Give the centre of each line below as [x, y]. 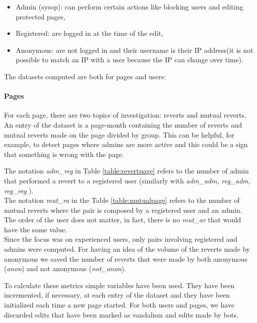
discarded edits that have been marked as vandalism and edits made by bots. [121, 314]
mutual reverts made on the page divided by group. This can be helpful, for [119, 134]
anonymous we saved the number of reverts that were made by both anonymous [126, 258]
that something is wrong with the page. [64, 154]
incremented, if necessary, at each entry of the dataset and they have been [117, 295]
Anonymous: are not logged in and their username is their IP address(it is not [134, 50]
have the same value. [36, 229]
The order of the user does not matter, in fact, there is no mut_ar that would [123, 220]
